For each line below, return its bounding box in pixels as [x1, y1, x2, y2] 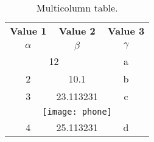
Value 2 [58, 24, 96, 38]
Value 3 [107, 24, 145, 38]
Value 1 [10, 24, 47, 38]
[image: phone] [42, 107, 112, 117]
